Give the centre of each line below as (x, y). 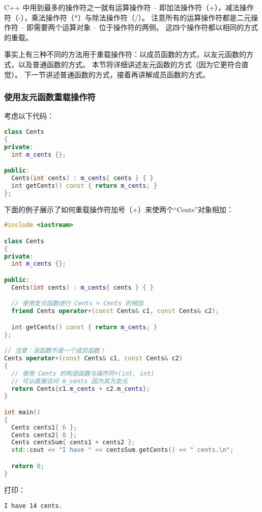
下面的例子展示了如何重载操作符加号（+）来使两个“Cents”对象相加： (119, 209)
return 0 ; (28, 466)
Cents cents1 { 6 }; (44, 427)
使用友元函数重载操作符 (50, 97)
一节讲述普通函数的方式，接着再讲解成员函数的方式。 (120, 74)
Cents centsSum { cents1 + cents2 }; (73, 443)
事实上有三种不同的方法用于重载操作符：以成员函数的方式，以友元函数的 (125, 54)
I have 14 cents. (33, 506)
